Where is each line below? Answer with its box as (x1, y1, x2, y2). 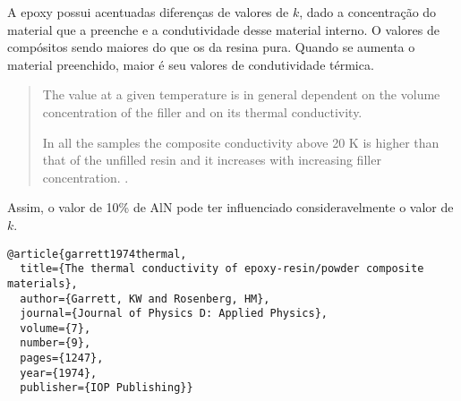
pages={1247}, (20, 352, 104, 365)
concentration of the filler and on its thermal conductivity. (42, 102, 363, 121)
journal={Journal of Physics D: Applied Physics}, (20, 307, 328, 320)
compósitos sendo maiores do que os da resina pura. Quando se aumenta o (7, 38, 415, 56)
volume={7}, (20, 321, 91, 335)
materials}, (7, 277, 78, 290)
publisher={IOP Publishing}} (20, 381, 193, 395)
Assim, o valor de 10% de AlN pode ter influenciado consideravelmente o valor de (7, 198, 454, 217)
